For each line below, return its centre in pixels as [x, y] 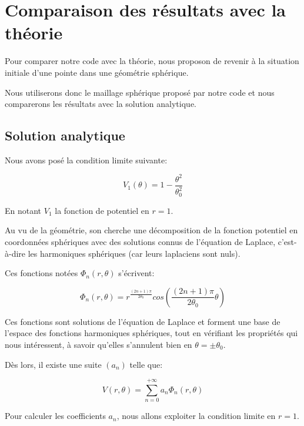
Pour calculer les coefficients [55, 416]
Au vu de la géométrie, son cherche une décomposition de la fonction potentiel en [151, 230]
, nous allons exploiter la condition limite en [196, 416]
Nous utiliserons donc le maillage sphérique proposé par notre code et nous [140, 92]
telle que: [146, 364]
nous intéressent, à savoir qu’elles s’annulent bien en [98, 344]
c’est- [287, 242]
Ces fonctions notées [41, 273]
